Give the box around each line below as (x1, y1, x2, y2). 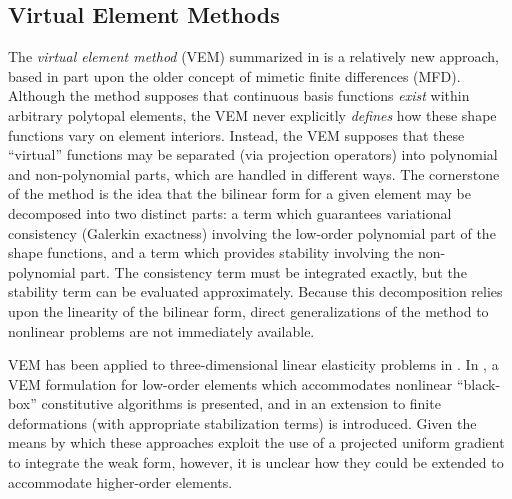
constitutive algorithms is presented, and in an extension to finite (41, 393, 441, 414)
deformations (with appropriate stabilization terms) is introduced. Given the (8, 412, 477, 433)
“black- (456, 373, 501, 394)
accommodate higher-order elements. (8, 471, 233, 492)
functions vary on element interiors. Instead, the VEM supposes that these (8, 124, 465, 145)
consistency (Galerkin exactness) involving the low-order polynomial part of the (8, 222, 496, 243)
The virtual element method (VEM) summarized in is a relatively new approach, (8, 46, 499, 67)
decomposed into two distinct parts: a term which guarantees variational (8, 202, 452, 223)
